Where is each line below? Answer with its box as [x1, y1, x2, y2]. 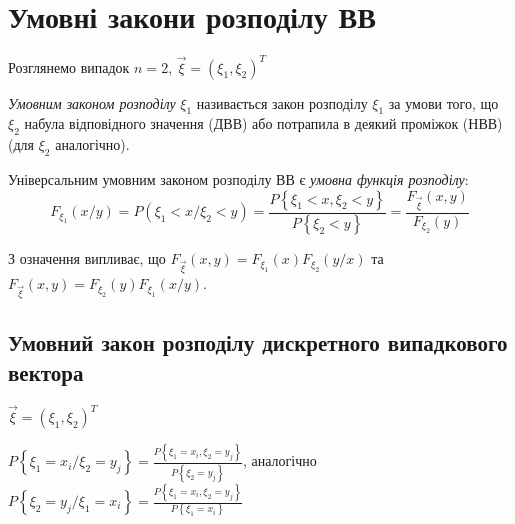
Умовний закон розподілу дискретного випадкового [8, 327, 508, 358]
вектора [8, 356, 84, 387]
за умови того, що [388, 92, 499, 113]
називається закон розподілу [196, 92, 368, 113]
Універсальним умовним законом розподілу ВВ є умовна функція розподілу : [8, 169, 469, 190]
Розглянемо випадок [8, 56, 130, 77]
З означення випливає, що [8, 248, 166, 269]
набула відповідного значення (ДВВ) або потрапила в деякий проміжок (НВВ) [24, 113, 503, 134]
